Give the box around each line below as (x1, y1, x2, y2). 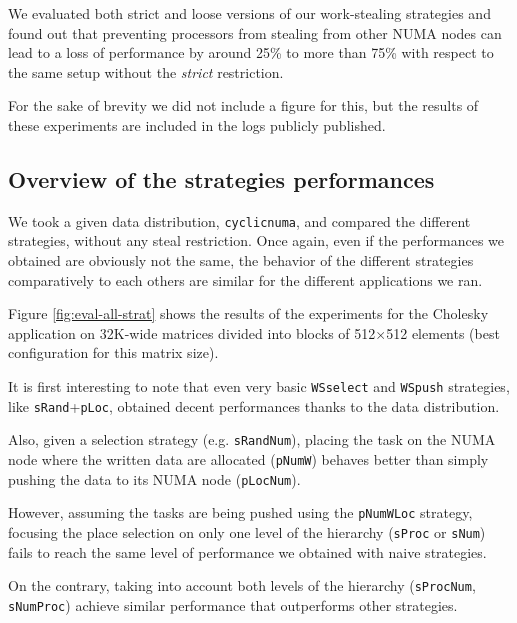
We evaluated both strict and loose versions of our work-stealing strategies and (8, 3, 491, 23)
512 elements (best (386, 322, 500, 343)
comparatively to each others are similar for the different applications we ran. (8, 269, 483, 290)
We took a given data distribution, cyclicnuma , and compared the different (8, 210, 471, 231)
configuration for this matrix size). (8, 342, 219, 363)
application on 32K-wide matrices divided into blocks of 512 (8, 322, 376, 343)
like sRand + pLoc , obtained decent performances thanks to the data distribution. (8, 395, 500, 416)
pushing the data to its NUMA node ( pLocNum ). (8, 468, 301, 489)
